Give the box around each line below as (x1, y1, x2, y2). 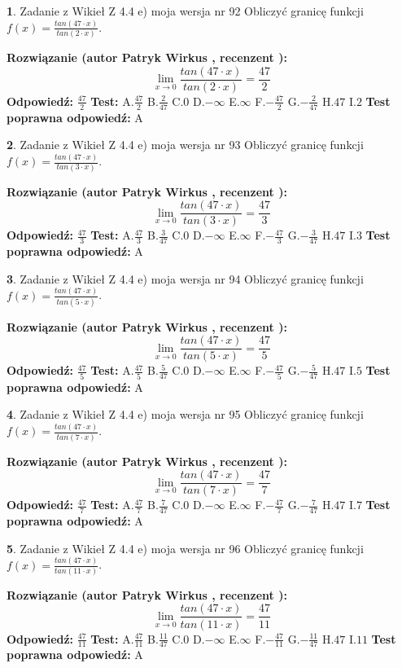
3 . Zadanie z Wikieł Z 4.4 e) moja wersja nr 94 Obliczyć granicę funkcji (7, 270, 364, 287)
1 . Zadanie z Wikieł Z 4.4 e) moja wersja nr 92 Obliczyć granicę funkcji (7, 2, 364, 19)
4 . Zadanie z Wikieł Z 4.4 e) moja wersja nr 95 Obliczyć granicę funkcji (7, 406, 364, 423)
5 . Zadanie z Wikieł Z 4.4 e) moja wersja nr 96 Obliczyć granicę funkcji (7, 539, 364, 556)
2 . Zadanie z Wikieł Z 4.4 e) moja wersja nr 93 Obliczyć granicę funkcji (7, 136, 364, 153)
